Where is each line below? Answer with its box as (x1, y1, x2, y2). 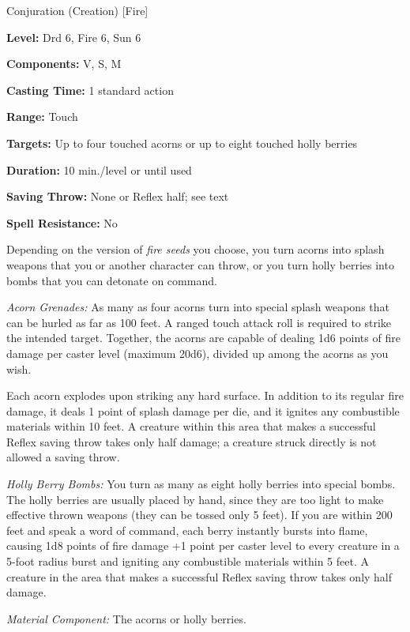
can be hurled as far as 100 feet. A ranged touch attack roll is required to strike (6, 314, 392, 330)
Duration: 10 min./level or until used (6, 161, 192, 178)
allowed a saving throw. (6, 449, 120, 465)
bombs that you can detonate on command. (6, 272, 217, 288)
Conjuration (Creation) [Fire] (6, 2, 149, 18)
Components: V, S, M (6, 55, 122, 72)
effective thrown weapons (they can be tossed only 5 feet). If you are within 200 (6, 506, 393, 523)
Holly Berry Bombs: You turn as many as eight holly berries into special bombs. (6, 476, 396, 492)
